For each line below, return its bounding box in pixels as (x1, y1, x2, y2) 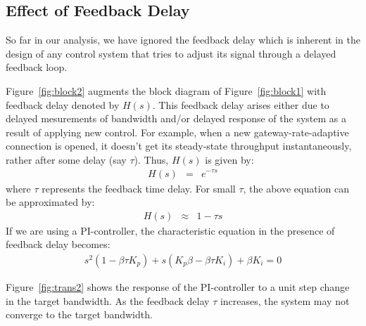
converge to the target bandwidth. (6, 307, 153, 322)
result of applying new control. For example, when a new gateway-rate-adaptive (6, 124, 349, 139)
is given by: (205, 152, 254, 167)
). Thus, (134, 152, 169, 167)
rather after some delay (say (6, 152, 127, 167)
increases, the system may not (220, 293, 350, 308)
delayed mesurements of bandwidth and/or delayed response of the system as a (6, 111, 347, 126)
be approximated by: (6, 195, 95, 209)
